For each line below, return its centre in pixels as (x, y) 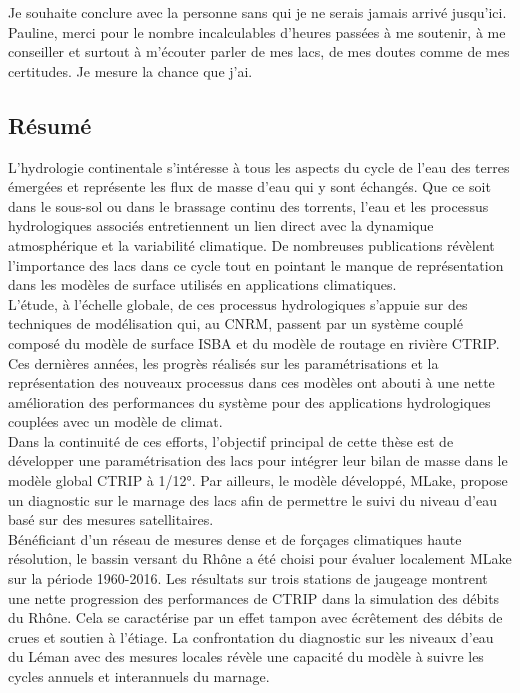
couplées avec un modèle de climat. (115, 421)
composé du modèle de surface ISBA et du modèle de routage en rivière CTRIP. (254, 342)
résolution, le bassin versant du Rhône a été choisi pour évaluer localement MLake (260, 558)
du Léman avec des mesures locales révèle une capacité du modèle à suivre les (246, 656)
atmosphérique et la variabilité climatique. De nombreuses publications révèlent (251, 244)
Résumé (50, 124)
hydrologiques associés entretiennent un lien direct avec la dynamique (221, 225)
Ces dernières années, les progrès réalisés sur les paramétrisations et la (223, 362)
